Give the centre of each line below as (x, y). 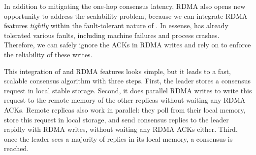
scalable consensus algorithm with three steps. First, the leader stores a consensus (127, 81)
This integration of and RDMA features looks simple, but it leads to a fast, (117, 71)
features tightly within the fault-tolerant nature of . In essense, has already (116, 25)
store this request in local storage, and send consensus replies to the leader (116, 119)
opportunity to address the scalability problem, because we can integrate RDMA (126, 16)
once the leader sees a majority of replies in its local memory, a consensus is (118, 138)
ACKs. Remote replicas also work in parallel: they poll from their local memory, (125, 109)
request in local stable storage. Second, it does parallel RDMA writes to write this (128, 90)
